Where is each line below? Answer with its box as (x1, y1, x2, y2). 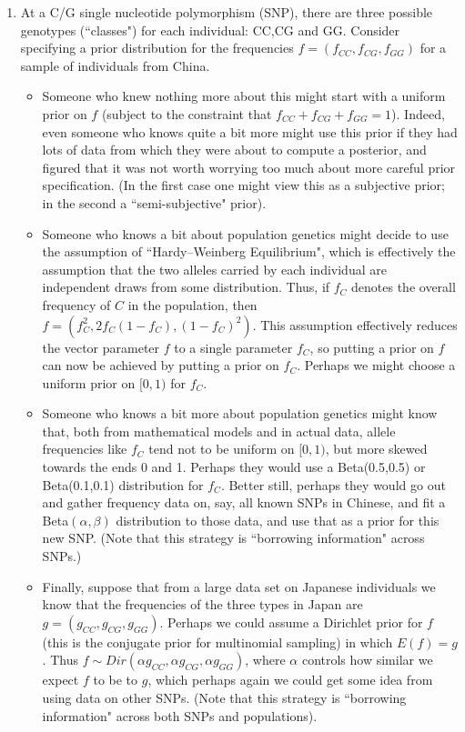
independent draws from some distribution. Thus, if (42, 277, 330, 296)
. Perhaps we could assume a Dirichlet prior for (159, 612, 423, 631)
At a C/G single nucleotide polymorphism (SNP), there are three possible (20, 3, 433, 21)
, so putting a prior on (309, 337, 434, 356)
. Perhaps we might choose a (297, 356, 456, 375)
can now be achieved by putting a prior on (42, 356, 279, 375)
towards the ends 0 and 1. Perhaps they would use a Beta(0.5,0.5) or (42, 457, 426, 476)
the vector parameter (42, 337, 160, 356)
